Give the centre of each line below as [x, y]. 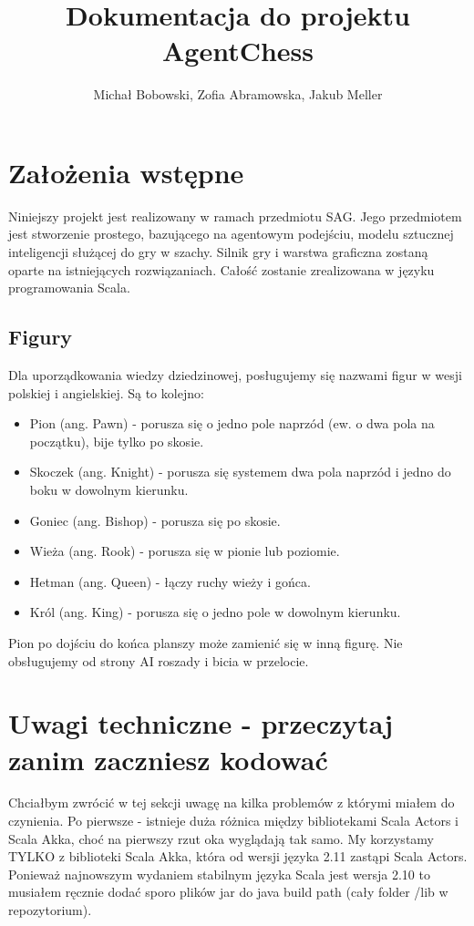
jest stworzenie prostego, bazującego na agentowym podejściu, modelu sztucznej [231, 234]
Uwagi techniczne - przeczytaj [201, 723]
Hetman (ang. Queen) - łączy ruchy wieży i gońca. [170, 581]
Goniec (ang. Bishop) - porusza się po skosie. [155, 520]
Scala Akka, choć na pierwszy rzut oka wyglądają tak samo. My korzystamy [221, 838]
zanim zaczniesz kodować [168, 759]
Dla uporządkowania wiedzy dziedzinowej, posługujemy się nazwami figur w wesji [235, 375]
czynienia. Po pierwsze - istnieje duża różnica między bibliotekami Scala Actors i [234, 821]
